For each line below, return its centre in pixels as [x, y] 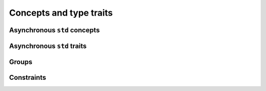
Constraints [28, 78]
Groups [21, 62]
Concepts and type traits [61, 13]
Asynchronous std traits [48, 46]
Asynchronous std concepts [54, 30]
